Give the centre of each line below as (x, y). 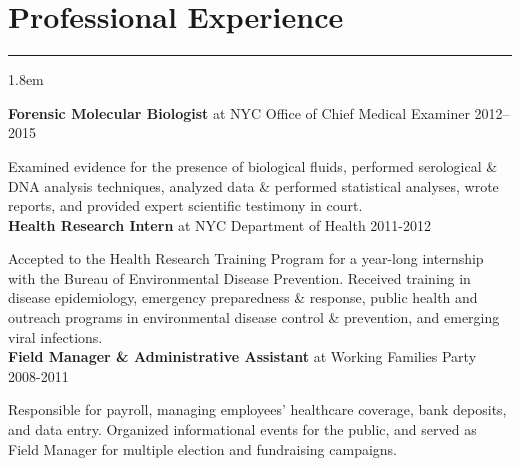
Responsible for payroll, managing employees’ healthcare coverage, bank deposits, (257, 409)
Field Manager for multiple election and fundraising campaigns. (203, 448)
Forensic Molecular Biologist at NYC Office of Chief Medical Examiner (239, 112)
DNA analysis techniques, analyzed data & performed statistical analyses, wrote (253, 185)
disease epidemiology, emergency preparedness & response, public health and (243, 297)
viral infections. (55, 336)
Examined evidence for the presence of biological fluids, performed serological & (253, 165)
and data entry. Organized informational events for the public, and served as (242, 429)
